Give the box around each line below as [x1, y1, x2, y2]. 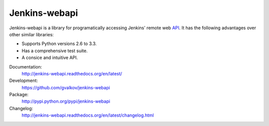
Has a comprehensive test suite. [21, 48, 88, 54]
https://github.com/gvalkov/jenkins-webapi [21, 84, 111, 90]
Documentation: [9, 63, 42, 69]
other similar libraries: [9, 31, 54, 37]
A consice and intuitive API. [21, 55, 78, 61]
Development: [9, 77, 38, 84]
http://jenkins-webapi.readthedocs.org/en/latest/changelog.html [21, 112, 154, 119]
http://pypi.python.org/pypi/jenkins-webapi [21, 98, 111, 104]
